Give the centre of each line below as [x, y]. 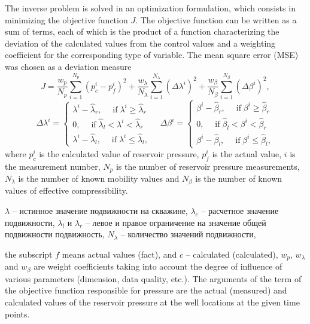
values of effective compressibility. [66, 190]
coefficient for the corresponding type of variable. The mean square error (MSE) [152, 55]
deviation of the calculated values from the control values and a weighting [140, 43]
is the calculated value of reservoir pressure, [119, 153]
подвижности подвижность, [55, 234]
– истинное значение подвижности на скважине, [100, 211]
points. [17, 314]
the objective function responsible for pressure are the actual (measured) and [146, 290]
